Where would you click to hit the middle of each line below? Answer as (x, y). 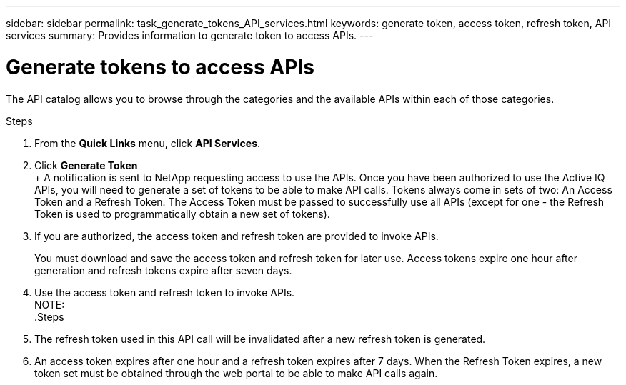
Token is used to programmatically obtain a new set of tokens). (182, 214)
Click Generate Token (86, 165)
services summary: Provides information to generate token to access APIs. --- (190, 35)
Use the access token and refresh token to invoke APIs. (165, 292)
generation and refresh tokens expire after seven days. (163, 270)
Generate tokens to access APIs (160, 67)
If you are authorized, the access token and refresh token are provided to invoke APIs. (237, 236)
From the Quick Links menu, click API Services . (148, 143)
